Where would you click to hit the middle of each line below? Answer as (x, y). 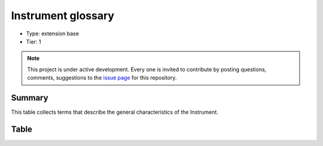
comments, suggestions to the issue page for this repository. (102, 78)
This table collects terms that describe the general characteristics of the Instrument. (115, 112)
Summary (30, 98)
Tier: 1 (33, 41)
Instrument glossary (63, 16)
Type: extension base (52, 34)
